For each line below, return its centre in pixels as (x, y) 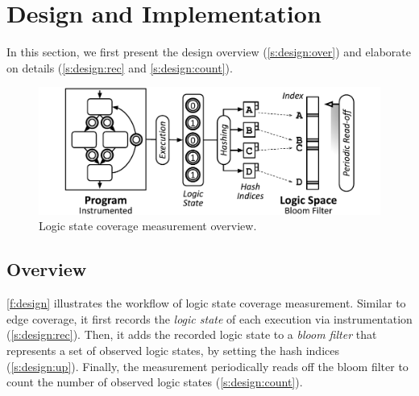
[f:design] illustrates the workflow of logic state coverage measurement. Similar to (206, 303)
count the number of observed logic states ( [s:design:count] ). (155, 382)
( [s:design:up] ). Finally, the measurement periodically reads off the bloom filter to (207, 366)
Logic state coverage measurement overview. (148, 226)
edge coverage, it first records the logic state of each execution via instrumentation (209, 318)
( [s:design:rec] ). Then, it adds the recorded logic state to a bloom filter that (192, 334)
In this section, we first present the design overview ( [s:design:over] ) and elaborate (209, 52)
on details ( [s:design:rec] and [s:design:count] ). (120, 67)
